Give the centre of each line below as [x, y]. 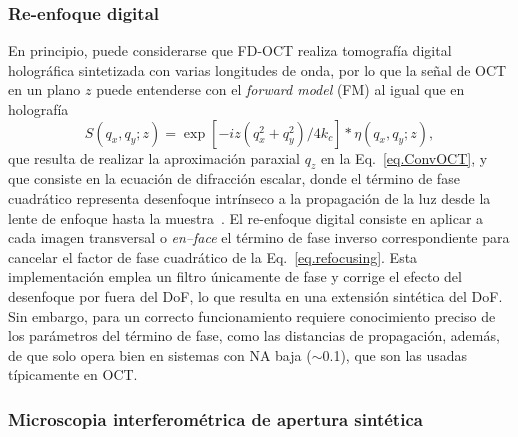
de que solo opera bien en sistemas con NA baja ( [160, 354]
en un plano [44, 89]
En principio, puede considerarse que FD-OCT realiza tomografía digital [230, 50]
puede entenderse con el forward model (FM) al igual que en [280, 89]
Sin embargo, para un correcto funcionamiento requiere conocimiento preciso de [252, 315]
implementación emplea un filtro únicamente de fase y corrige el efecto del [235, 276]
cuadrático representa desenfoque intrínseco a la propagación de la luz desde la [249, 197]
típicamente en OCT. [73, 374]
